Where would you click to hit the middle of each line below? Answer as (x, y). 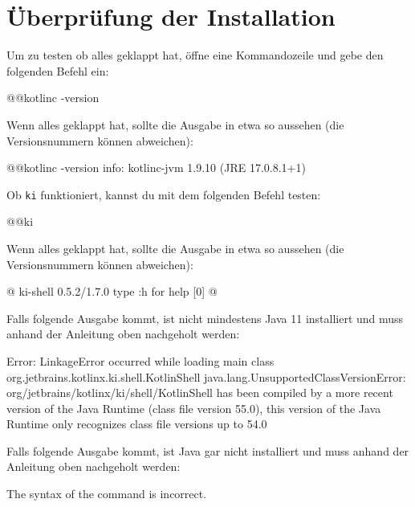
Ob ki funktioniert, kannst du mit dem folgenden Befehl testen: (164, 194)
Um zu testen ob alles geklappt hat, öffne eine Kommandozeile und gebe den (195, 55)
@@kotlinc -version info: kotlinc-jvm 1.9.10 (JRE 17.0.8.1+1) (156, 168)
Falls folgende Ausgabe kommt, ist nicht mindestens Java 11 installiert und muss (205, 318)
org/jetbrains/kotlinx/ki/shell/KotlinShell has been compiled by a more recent (200, 393)
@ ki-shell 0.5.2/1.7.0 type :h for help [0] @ (112, 291)
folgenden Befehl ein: (58, 70)
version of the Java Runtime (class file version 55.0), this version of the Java (194, 408)
